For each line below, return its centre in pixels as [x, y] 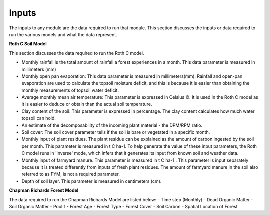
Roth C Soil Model [28, 44]
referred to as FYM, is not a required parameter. [71, 174]
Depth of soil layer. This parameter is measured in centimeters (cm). [92, 181]
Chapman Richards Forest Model [44, 190]
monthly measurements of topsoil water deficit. [70, 90]
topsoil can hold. [39, 118]
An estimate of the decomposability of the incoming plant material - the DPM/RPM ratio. [112, 125]
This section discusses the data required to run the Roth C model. [77, 53]
